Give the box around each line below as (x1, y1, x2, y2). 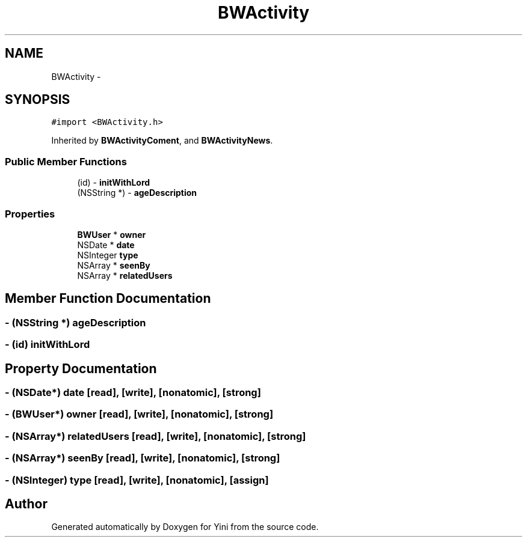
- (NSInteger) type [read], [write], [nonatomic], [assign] (5, 473, 269, 486)
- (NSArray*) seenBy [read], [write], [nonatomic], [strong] (5, 452, 280, 464)
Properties (5, 207, 55, 220)
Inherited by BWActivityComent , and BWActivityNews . (51, 135, 273, 146)
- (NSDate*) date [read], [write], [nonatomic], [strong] (5, 386, 261, 398)
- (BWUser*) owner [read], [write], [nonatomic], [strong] (5, 408, 274, 421)
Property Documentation (5, 361, 157, 376)
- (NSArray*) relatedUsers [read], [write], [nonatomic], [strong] (5, 430, 306, 442)
